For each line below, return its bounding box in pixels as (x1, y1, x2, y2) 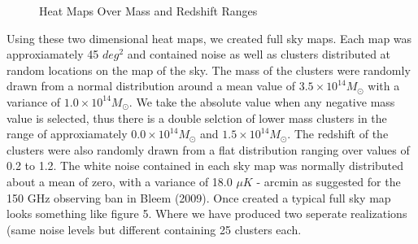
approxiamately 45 (7, 46, 99, 63)
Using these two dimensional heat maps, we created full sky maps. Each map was (7, 29, 412, 46)
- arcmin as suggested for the (256, 172, 401, 190)
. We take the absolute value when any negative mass (128, 93, 395, 110)
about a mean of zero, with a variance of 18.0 (7, 172, 233, 190)
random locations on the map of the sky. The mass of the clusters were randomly (7, 61, 411, 78)
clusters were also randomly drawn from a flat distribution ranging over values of (7, 141, 410, 158)
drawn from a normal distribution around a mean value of (7, 77, 295, 94)
